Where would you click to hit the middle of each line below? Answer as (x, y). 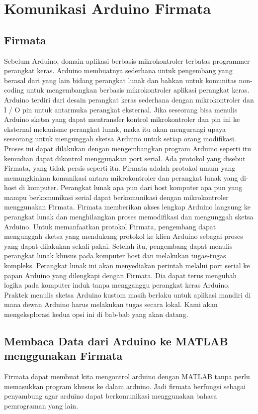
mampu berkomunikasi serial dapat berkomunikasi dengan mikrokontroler (116, 197)
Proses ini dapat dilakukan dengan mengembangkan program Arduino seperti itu (128, 148)
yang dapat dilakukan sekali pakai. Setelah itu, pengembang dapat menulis (118, 246)
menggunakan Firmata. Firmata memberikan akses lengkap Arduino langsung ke (127, 207)
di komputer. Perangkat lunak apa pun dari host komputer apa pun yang (131, 187)
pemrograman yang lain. (41, 405)
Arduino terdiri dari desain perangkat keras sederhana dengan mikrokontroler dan (129, 99)
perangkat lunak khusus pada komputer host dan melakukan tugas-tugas (115, 256)
